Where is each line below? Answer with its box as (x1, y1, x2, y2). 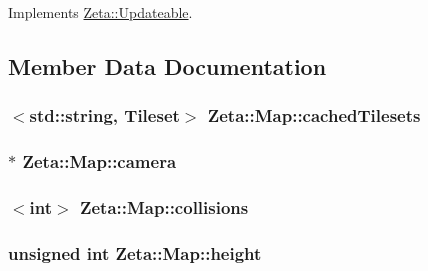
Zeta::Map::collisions (79, 194, 249, 219)
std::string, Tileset (29, 103, 180, 128)
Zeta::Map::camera (22, 149, 177, 174)
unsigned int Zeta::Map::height (8, 240, 262, 265)
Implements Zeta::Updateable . (8, 2, 193, 22)
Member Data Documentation (8, 50, 327, 81)
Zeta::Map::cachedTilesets (207, 103, 421, 128)
